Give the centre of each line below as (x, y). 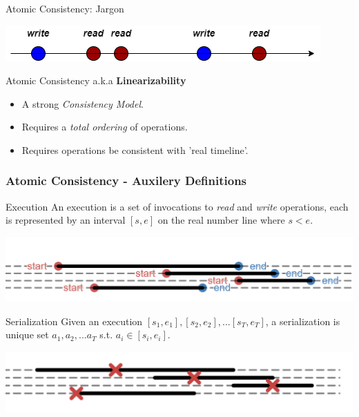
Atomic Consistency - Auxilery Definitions (126, 181)
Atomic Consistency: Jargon (65, 8)
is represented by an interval (66, 220)
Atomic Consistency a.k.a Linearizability (96, 80)
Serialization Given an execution (74, 321)
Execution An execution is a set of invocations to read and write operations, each (177, 206)
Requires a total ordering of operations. (105, 127)
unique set (27, 334)
